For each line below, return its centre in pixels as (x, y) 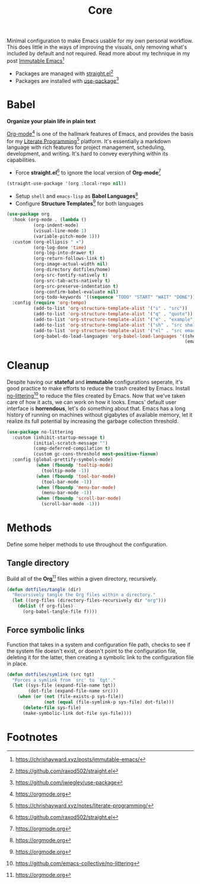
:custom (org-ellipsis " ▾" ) (48, 242)
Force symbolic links (46, 630)
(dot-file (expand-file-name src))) (73, 691)
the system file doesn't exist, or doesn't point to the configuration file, (92, 651)
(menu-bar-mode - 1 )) (67, 493)
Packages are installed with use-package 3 (67, 80)
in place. (17, 663)
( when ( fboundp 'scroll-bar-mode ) (78, 498)
